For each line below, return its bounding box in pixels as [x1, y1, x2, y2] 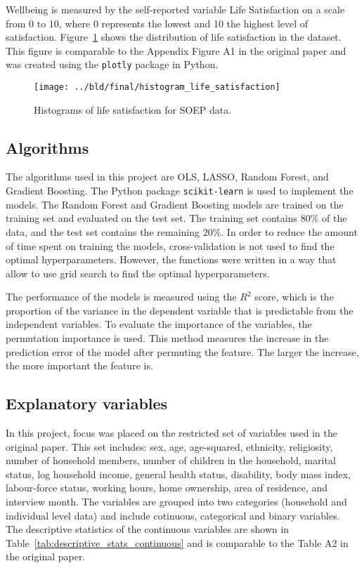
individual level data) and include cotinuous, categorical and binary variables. [6, 508, 340, 522]
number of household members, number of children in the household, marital [6, 453, 336, 468]
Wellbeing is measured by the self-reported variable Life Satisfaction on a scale [6, 2, 345, 16]
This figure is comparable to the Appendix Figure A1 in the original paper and [6, 43, 346, 58]
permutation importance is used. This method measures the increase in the [6, 331, 329, 345]
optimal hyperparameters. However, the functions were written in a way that [6, 252, 337, 267]
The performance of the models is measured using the [6, 289, 237, 304]
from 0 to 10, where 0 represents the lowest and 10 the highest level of [6, 15, 308, 30]
